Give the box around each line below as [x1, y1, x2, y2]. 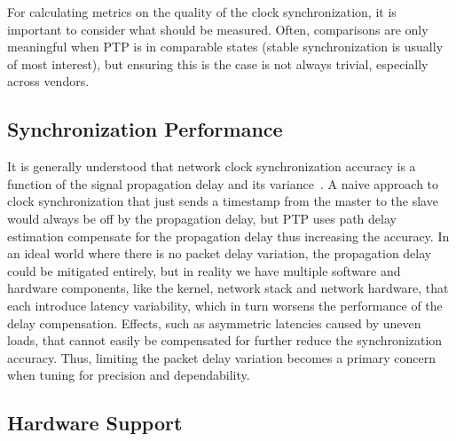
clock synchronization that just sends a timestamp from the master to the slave [7, 192, 438, 210]
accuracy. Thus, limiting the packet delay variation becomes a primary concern [7, 348, 436, 366]
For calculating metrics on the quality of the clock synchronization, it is [7, 3, 397, 20]
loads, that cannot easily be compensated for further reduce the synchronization [7, 331, 443, 350]
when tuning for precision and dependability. [7, 366, 250, 384]
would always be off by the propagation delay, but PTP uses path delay [7, 209, 397, 227]
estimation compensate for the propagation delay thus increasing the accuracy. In [7, 226, 450, 245]
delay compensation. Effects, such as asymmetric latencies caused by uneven [7, 313, 421, 332]
